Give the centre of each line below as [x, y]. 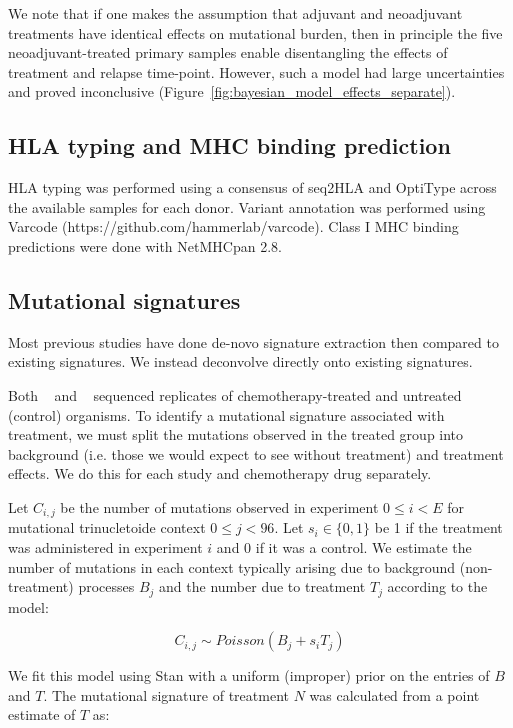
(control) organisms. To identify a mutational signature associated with [226, 414]
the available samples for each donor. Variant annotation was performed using [247, 206]
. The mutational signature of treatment [166, 694]
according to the [437, 586]
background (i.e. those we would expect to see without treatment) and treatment [256, 453]
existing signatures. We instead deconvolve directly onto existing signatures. [240, 361]
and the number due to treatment [262, 586]
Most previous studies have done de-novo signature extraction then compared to [253, 341]
